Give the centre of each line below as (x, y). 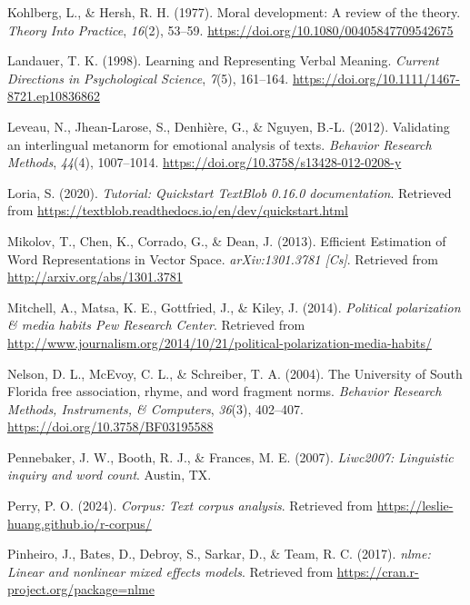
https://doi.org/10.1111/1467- (376, 78)
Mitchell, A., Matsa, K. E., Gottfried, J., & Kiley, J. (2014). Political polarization (234, 307)
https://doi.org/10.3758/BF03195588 (110, 426)
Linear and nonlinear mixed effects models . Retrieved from (170, 571)
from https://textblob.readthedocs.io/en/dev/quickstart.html (178, 210)
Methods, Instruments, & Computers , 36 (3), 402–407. (155, 408)
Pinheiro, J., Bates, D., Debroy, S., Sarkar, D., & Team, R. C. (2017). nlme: (219, 554)
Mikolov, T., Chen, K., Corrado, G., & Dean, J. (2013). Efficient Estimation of (227, 240)
